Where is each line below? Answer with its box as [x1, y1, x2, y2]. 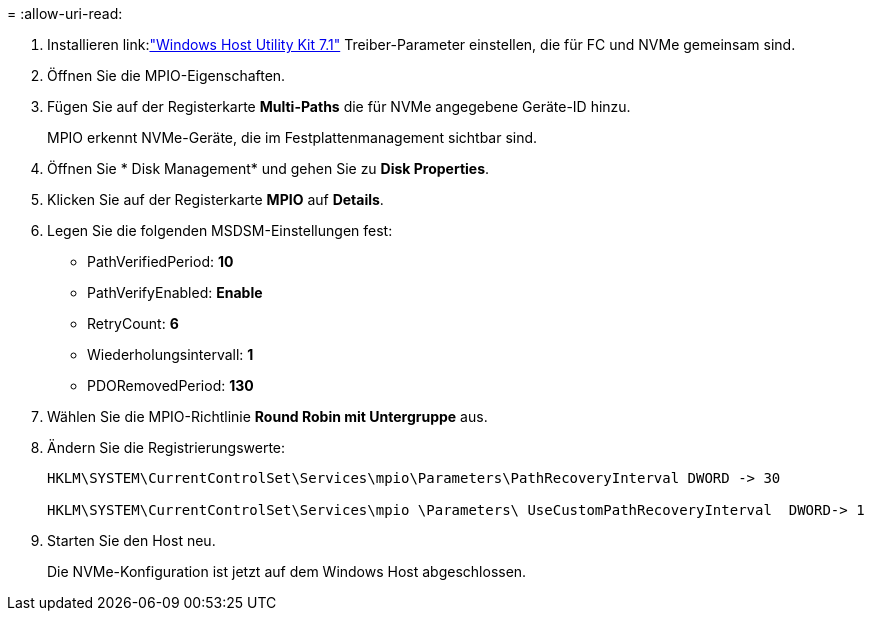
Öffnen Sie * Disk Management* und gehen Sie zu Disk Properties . [47, 160, 490, 177]
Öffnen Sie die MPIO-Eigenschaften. [47, 67, 286, 84]
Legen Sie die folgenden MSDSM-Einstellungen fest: [47, 222, 393, 239]
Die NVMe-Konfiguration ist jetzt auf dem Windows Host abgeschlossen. [47, 563, 527, 580]
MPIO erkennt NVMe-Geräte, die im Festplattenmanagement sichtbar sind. [47, 129, 538, 146]
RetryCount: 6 [87, 315, 179, 332]
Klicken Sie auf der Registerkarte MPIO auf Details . [47, 191, 384, 208]
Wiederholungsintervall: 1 [87, 346, 254, 363]
